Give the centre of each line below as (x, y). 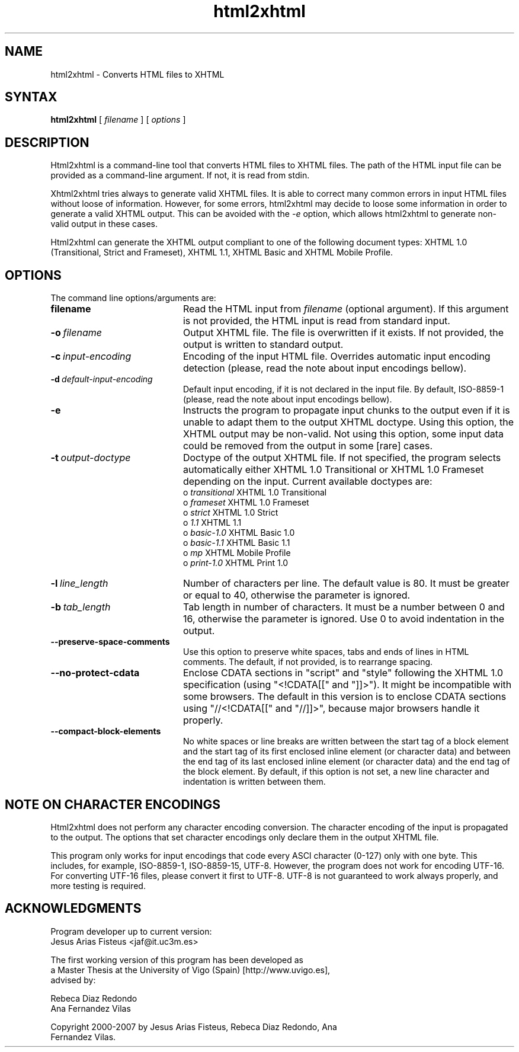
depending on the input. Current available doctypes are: (307, 482)
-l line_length (79, 583)
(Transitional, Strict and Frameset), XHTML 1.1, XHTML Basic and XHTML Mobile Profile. (222, 252)
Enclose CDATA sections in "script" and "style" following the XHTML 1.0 (343, 673)
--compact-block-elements (106, 731)
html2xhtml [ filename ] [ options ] (118, 120)
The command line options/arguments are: (133, 298)
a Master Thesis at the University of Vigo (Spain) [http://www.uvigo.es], (190, 970)
